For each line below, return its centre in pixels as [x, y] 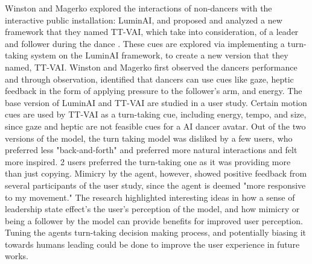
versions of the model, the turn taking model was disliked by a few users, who [149, 138]
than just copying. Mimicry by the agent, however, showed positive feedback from [156, 173]
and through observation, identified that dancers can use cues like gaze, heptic [149, 79]
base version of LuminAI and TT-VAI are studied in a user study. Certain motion [156, 102]
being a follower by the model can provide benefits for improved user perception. [154, 220]
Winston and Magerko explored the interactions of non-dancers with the [138, 8]
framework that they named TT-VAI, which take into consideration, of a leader [152, 32]
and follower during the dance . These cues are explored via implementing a [145, 43]
